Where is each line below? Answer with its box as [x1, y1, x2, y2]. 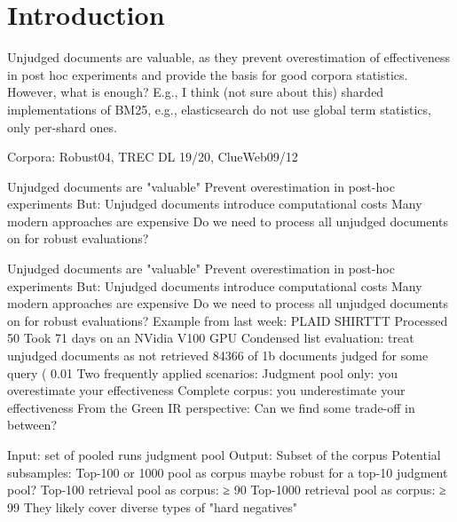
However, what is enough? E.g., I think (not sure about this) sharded [7, 83, 384, 101]
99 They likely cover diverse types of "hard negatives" [7, 497, 297, 516]
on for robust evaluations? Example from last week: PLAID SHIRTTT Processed [7, 311, 448, 329]
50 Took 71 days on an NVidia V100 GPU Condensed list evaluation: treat [7, 328, 414, 347]
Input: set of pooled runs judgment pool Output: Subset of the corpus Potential [7, 446, 441, 463]
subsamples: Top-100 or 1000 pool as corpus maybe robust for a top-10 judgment [7, 463, 448, 481]
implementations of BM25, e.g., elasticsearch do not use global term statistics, [7, 99, 431, 118]
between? [7, 415, 57, 434]
